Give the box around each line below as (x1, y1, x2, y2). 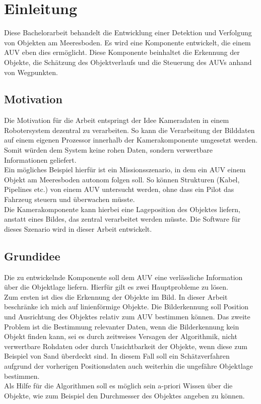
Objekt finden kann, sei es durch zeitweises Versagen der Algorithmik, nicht (4, 331, 237, 342)
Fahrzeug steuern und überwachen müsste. (4, 194, 135, 205)
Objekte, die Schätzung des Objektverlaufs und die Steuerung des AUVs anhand (4, 56, 252, 67)
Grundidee (4, 248, 60, 263)
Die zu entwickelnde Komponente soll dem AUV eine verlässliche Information (4, 272, 243, 282)
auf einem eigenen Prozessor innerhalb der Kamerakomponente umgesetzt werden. (4, 134, 258, 145)
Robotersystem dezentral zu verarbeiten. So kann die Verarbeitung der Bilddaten (4, 124, 255, 135)
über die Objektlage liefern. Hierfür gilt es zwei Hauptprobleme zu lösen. (4, 282, 228, 292)
